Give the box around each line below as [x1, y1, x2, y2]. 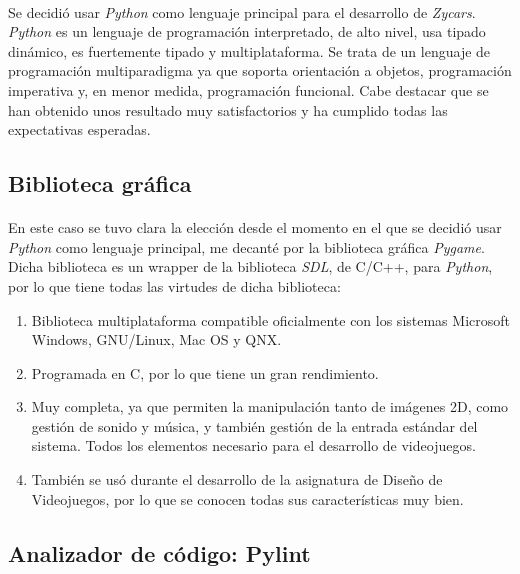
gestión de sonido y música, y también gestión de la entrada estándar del [31, 415, 478, 436]
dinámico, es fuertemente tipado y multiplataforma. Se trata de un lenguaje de [8, 40, 491, 61]
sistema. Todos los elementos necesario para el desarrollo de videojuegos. [31, 435, 476, 456]
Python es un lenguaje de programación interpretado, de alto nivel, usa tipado [8, 21, 486, 42]
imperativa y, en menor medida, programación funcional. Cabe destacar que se [8, 79, 489, 100]
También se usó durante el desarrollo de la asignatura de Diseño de [31, 469, 443, 490]
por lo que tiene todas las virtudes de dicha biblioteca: [8, 275, 341, 296]
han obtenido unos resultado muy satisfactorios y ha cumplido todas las [8, 99, 448, 120]
